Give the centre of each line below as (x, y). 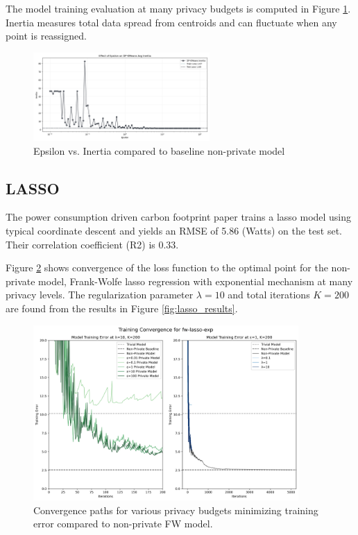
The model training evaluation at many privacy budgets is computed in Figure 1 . (178, 8)
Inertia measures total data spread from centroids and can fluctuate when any (171, 22)
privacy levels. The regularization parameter (100, 295)
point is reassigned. (46, 36)
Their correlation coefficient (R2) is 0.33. (92, 244)
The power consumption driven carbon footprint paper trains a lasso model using (179, 217)
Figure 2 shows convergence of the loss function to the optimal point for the (167, 267)
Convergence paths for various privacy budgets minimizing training (176, 510)
